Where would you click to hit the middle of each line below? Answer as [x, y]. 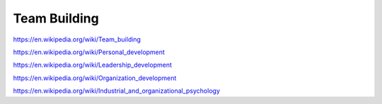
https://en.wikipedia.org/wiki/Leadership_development [93, 65]
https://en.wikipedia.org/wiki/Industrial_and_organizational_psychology [117, 91]
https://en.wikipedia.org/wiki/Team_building [77, 39]
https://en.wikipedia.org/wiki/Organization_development [95, 78]
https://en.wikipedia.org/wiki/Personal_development [89, 52]
